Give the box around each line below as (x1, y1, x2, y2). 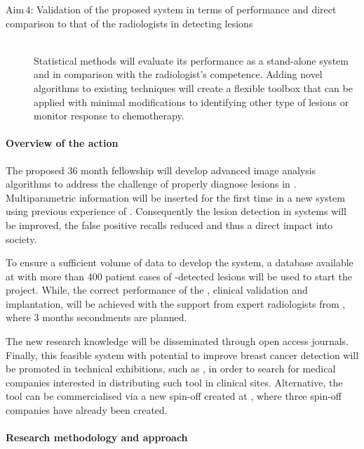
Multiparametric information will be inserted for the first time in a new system (6, 190, 345, 204)
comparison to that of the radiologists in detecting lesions (6, 15, 253, 30)
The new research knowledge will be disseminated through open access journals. (6, 334, 349, 349)
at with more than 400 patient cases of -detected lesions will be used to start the (6, 268, 352, 283)
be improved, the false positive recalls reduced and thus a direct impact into (6, 217, 333, 232)
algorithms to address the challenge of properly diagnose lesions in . (6, 176, 297, 191)
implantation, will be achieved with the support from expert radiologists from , (6, 296, 346, 311)
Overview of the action (6, 136, 119, 150)
